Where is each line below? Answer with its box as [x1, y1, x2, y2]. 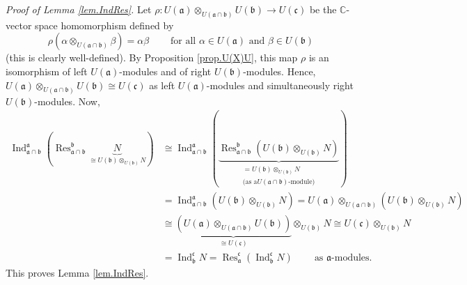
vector [6, 17, 32, 32]
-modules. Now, [34, 93, 100, 108]
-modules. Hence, [243, 64, 316, 79]
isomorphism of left [6, 64, 88, 79]
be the [309, 2, 337, 16]
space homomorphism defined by [35, 17, 174, 32]
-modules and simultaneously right [206, 77, 354, 92]
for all [171, 36, 196, 47]
